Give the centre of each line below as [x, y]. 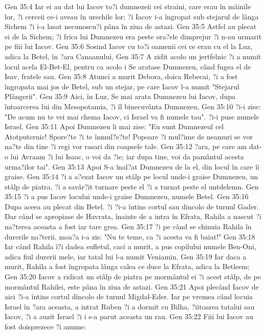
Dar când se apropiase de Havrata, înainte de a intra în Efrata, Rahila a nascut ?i [133, 216]
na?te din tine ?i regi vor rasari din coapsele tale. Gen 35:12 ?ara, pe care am [126, 146]
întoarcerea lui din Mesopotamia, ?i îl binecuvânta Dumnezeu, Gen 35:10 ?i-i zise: [133, 106]
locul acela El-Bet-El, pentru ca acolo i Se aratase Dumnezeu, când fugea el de [128, 66]
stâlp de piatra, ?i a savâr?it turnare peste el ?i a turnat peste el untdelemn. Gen [132, 186]
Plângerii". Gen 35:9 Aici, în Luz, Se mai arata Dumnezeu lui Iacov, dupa [120, 96]
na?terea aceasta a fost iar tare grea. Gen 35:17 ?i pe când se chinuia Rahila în [128, 226]
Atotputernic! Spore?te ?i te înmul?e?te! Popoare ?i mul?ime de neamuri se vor [129, 136]
